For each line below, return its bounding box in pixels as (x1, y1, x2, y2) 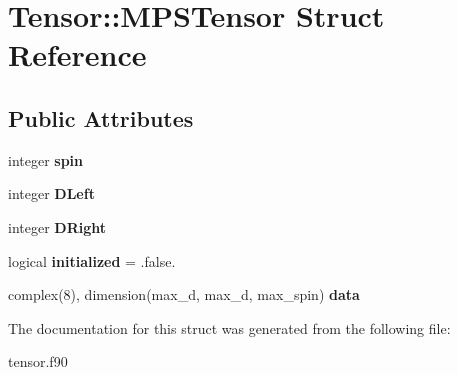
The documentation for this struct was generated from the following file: (8, 317, 451, 338)
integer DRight (8, 216, 107, 237)
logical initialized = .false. (8, 250, 176, 271)
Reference (8, 34, 147, 75)
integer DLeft (8, 183, 95, 204)
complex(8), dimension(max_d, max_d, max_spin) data (8, 284, 360, 305)
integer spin (8, 149, 84, 170)
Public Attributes (8, 102, 194, 133)
